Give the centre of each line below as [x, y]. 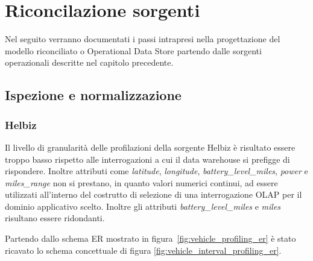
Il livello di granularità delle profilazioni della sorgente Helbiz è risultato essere [150, 147]
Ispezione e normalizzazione [93, 95]
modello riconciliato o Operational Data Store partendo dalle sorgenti [133, 50]
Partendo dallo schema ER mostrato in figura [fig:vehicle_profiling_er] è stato [150, 238]
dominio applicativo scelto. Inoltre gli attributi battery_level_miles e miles [143, 206]
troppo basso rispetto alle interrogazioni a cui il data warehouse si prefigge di [147, 159]
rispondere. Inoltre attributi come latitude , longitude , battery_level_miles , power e [156, 171]
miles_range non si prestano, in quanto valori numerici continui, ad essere [141, 182]
